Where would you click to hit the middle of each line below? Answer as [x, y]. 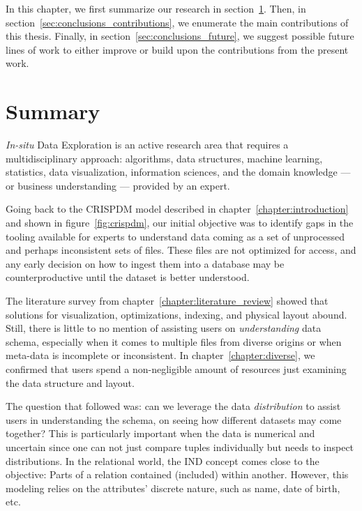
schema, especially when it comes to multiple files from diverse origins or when [174, 341]
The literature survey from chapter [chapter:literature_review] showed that [167, 301]
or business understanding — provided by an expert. [118, 185]
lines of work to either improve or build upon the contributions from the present [177, 49]
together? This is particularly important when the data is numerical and [160, 433]
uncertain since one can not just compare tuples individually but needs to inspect [180, 447]
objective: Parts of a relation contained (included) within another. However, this [177, 474]
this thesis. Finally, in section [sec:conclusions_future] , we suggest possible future [180, 36]
